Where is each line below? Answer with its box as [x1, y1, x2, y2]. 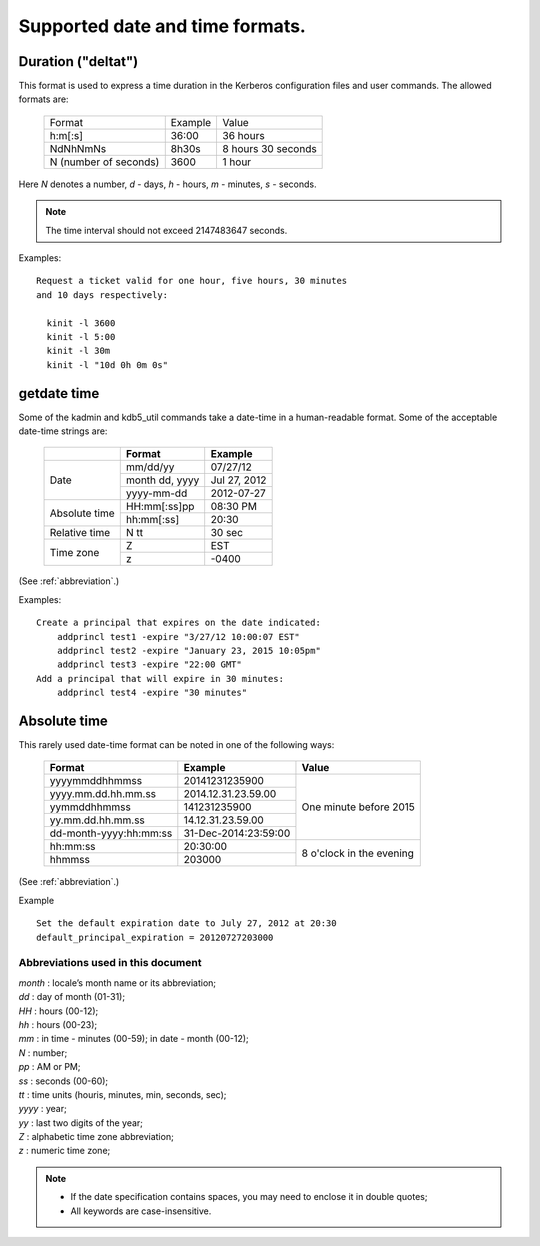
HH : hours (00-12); [18, 1005, 99, 1017]
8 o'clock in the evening [301, 846, 415, 860]
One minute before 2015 [301, 800, 415, 814]
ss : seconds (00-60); [18, 1075, 109, 1087]
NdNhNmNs [49, 141, 107, 155]
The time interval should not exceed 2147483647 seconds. [45, 224, 288, 236]
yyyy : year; [18, 1103, 67, 1115]
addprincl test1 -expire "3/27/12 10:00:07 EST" [56, 631, 300, 642]
